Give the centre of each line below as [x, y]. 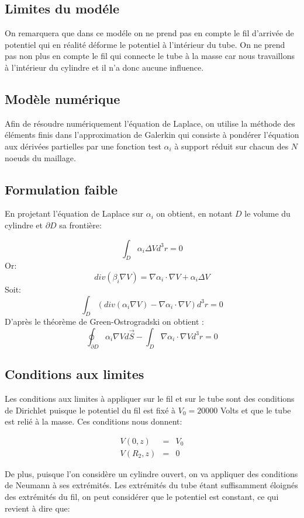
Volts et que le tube [255, 410]
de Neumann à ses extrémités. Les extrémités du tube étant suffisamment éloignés [151, 485]
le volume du [267, 213]
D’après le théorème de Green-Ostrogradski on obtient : [104, 321]
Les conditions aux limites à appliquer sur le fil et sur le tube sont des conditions [150, 398]
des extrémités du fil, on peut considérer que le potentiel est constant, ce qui [142, 496]
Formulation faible [61, 189]
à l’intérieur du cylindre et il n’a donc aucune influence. [104, 67]
